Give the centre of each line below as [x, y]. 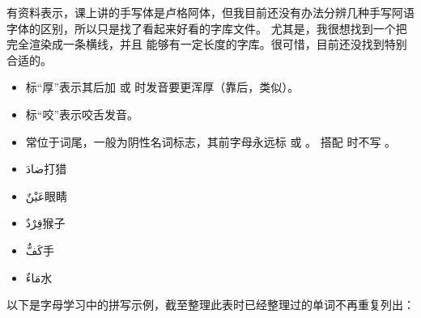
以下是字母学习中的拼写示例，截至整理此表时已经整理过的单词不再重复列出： [210, 305]
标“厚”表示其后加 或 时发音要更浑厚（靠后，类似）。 [162, 87]
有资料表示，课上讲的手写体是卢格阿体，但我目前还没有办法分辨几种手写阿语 [210, 12]
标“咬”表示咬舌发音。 [82, 114]
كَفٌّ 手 [40, 250]
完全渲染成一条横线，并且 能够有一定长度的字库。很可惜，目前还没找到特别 [207, 44]
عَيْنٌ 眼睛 [47, 195]
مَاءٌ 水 [39, 277]
